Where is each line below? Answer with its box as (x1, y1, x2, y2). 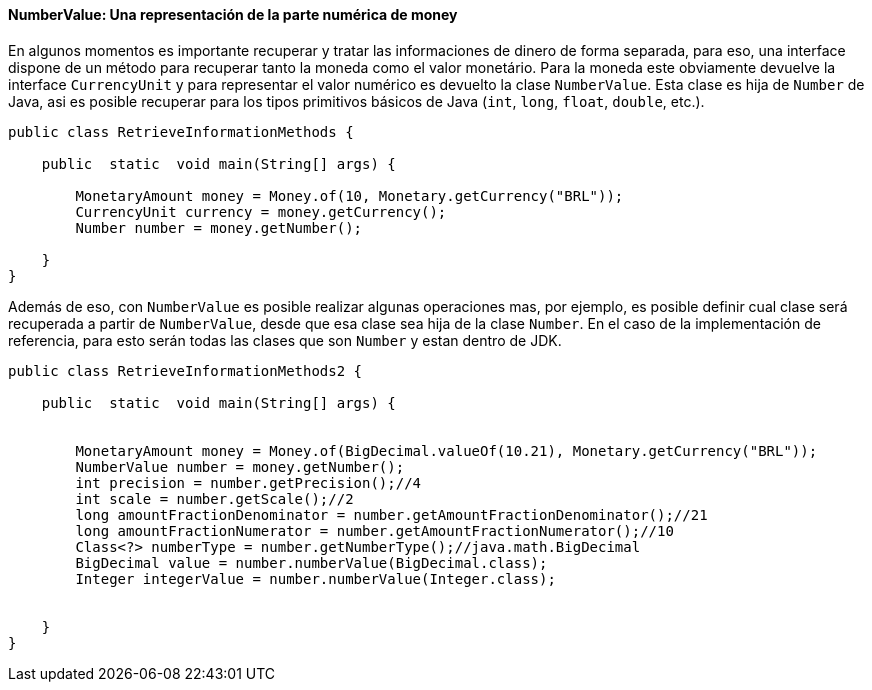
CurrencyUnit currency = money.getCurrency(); (75, 203, 447, 220)
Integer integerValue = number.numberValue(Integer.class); (75, 570, 556, 587)
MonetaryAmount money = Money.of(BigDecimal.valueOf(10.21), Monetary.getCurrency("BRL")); (75, 442, 818, 459)
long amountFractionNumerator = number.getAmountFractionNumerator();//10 (75, 522, 674, 539)
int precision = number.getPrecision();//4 (75, 474, 422, 491)
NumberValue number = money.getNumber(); (75, 458, 405, 475)
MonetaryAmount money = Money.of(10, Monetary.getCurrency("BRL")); (75, 187, 624, 204)
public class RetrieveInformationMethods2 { (8, 362, 363, 379)
